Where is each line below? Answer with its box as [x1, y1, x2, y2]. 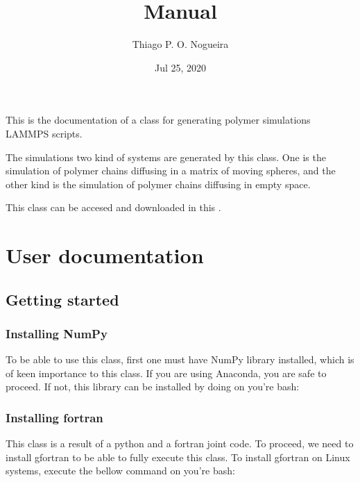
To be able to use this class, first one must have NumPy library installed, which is [6, 352, 354, 367]
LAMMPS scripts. [6, 126, 83, 140]
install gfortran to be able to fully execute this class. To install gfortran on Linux [6, 449, 350, 464]
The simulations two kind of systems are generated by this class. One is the [6, 149, 326, 164]
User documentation [6, 241, 204, 269]
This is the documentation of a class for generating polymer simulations [6, 113, 311, 127]
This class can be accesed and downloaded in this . [6, 200, 221, 215]
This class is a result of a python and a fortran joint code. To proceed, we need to [6, 436, 354, 451]
